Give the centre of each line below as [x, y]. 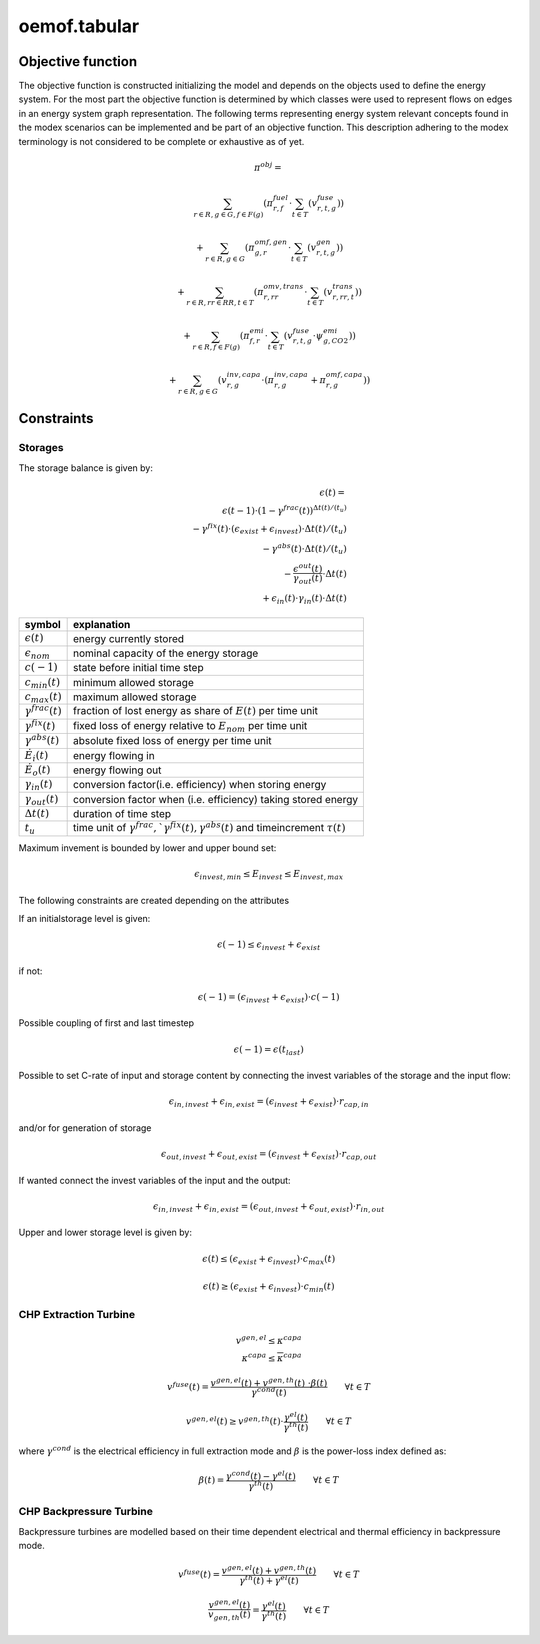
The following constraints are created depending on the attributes [154, 900]
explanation [102, 625]
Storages [41, 448]
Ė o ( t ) [37, 771]
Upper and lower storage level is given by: [105, 1232]
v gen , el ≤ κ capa [268, 1339]
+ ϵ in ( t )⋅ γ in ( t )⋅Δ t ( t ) [304, 599]
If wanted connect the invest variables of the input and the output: [154, 1180]
